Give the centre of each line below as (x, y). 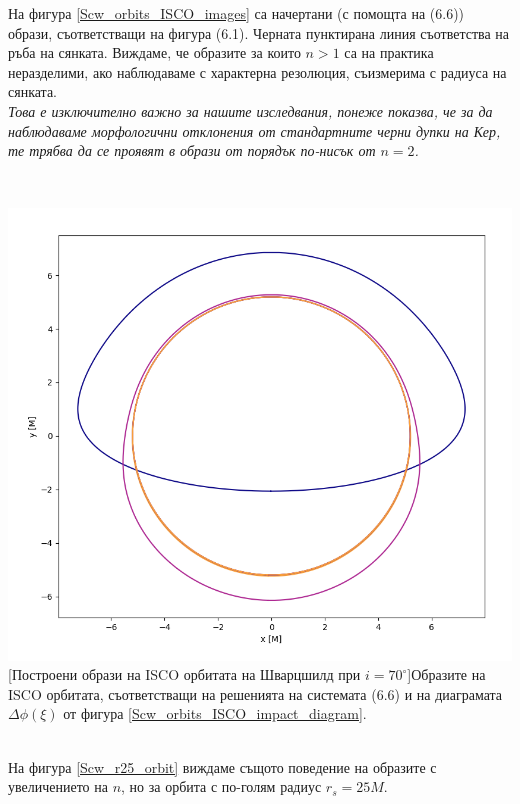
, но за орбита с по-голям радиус (221, 786)
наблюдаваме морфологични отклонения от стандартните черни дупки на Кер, (254, 130)
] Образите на (446, 674)
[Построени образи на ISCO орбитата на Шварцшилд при (184, 674)
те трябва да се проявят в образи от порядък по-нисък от (192, 150)
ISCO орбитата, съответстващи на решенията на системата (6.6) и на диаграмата (255, 693)
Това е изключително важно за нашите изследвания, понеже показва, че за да (250, 110)
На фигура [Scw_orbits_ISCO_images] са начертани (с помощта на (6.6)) (236, 13)
